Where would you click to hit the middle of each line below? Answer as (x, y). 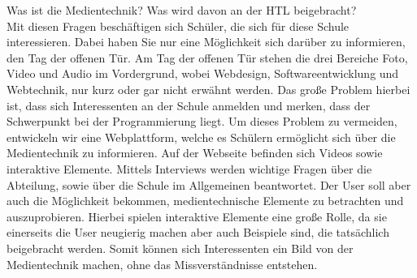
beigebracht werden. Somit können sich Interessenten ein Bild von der (180, 248)
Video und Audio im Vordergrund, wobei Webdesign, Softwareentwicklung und (203, 73)
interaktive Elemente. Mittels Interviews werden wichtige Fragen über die (189, 168)
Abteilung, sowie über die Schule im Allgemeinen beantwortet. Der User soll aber (209, 184)
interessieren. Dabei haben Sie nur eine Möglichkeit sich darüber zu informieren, (206, 42)
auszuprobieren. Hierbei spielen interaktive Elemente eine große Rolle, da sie (197, 216)
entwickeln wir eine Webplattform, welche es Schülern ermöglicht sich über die (201, 137)
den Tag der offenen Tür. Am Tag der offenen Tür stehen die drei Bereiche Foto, (207, 57)
